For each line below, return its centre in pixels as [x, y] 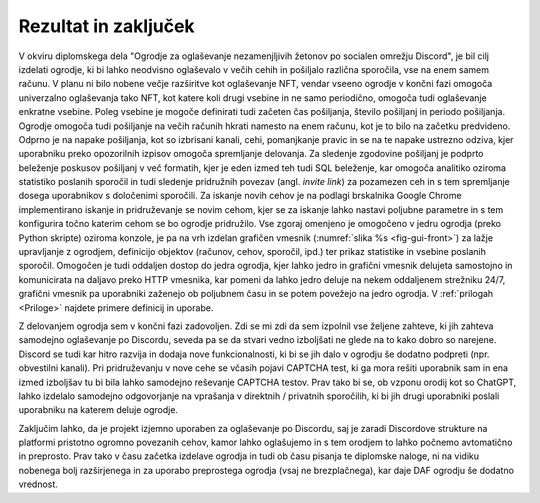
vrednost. [38, 484]
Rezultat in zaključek [106, 26]
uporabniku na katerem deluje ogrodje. [98, 410]
